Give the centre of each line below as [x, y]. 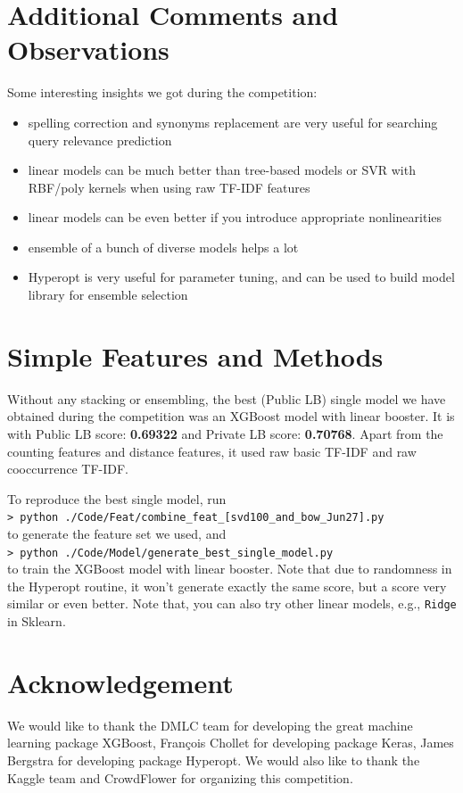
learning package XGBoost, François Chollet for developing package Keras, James [231, 743]
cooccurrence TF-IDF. [68, 469]
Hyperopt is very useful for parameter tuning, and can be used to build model [241, 277]
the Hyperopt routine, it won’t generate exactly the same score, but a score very [227, 586]
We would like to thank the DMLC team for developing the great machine [210, 725]
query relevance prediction [100, 140]
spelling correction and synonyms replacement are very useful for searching [233, 122]
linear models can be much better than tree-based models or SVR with [222, 170]
